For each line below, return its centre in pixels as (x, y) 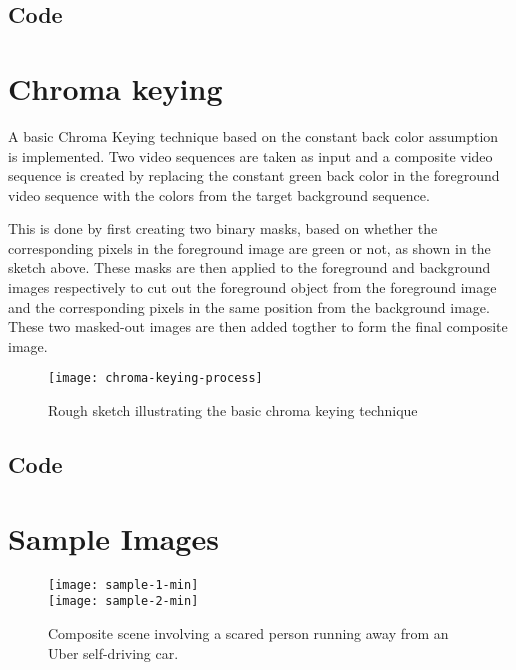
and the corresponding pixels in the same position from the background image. (249, 306)
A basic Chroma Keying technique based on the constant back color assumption (253, 135)
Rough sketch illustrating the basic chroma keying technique (233, 410)
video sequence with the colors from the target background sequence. (219, 194)
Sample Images (113, 537)
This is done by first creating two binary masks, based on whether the (223, 228)
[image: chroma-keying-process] (155, 378)
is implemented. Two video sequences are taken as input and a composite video (250, 155)
